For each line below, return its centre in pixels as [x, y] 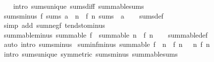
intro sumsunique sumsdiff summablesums [79, 6]
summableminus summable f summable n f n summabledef [106, 34]
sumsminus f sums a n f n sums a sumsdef [83, 15]
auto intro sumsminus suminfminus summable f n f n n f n [107, 44]
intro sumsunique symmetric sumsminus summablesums [91, 53]
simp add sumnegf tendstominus [54, 25]
